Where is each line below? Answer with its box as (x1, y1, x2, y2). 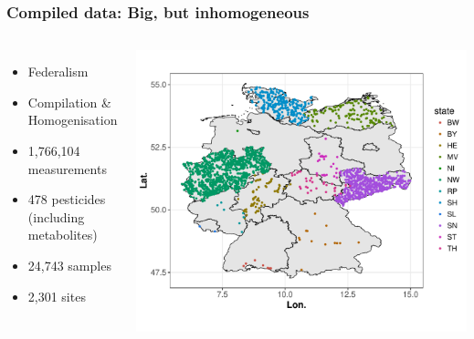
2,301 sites (27, 286, 86, 305)
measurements (27, 159, 107, 178)
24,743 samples (27, 255, 111, 274)
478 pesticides (27, 190, 106, 209)
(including (27, 207, 85, 226)
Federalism (27, 62, 89, 81)
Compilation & (27, 92, 111, 111)
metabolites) (27, 225, 98, 244)
